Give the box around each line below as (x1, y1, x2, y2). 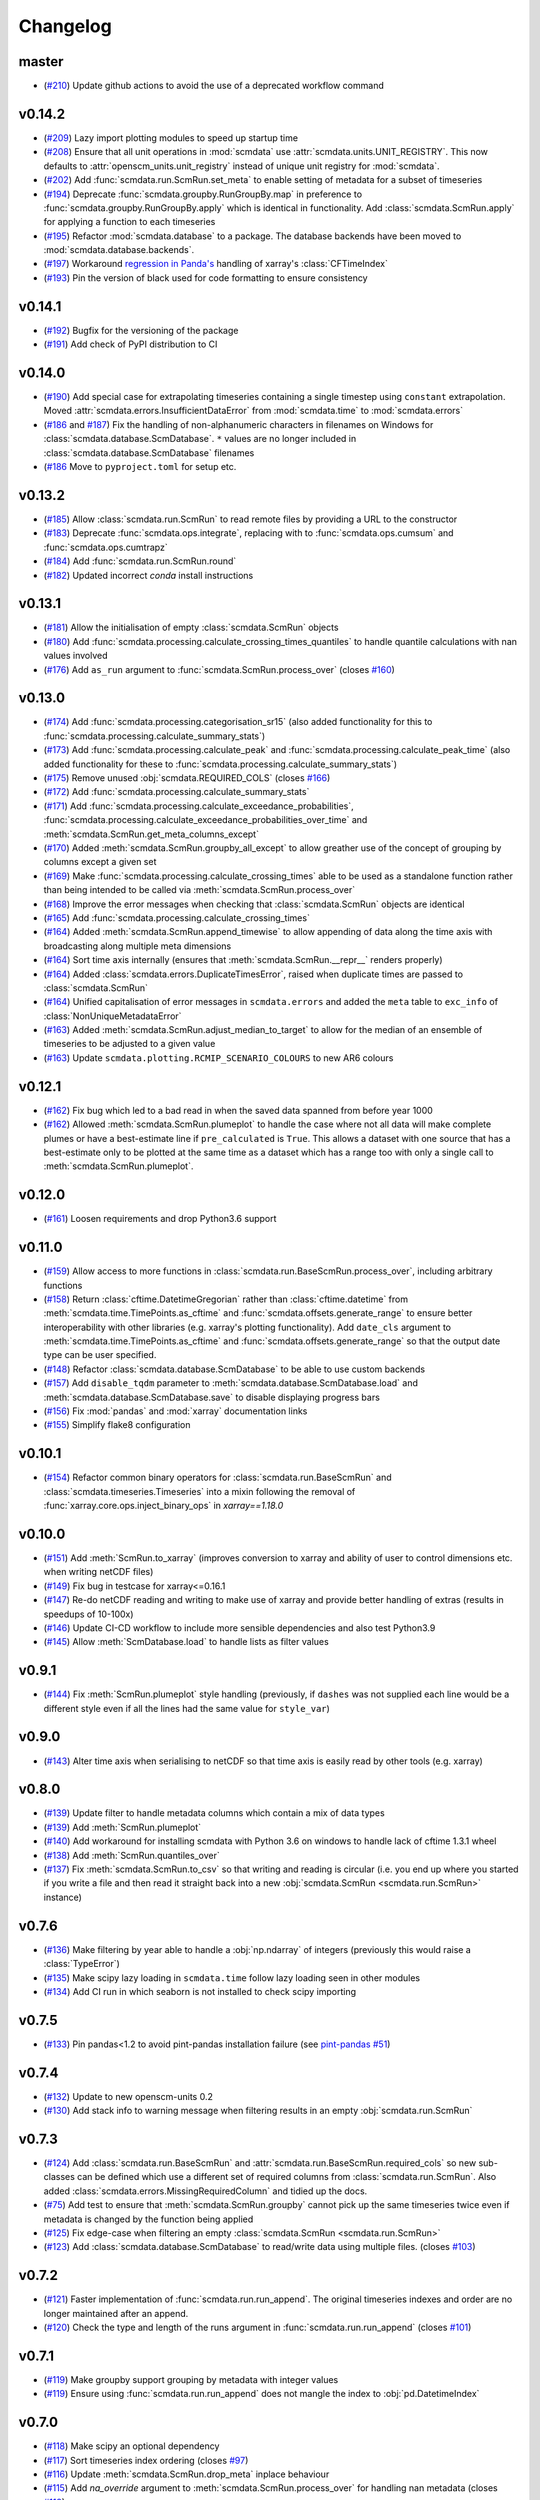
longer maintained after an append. (43, 2307, 189, 2319)
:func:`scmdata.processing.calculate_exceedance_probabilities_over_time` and (43, 814, 368, 826)
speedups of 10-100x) (43, 1608, 134, 1620)
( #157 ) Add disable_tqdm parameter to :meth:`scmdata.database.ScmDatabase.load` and (43, 1377, 419, 1389)
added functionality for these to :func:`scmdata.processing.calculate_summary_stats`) (43, 758, 398, 770)
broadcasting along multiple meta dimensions (43, 940, 232, 952)
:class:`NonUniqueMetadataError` (43, 1010, 182, 1022)
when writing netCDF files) (43, 1566, 154, 1578)
